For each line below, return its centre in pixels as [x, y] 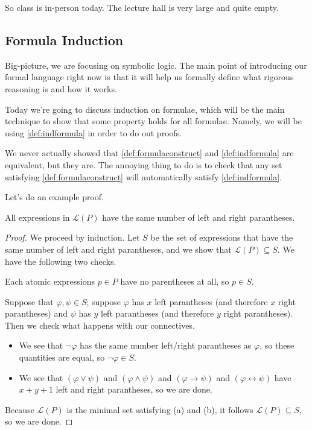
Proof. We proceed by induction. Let [72, 237]
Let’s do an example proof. [55, 197]
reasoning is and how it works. [61, 88]
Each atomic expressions [50, 281]
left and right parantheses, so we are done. [134, 389]
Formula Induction [64, 40]
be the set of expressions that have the [222, 237]
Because [20, 409]
